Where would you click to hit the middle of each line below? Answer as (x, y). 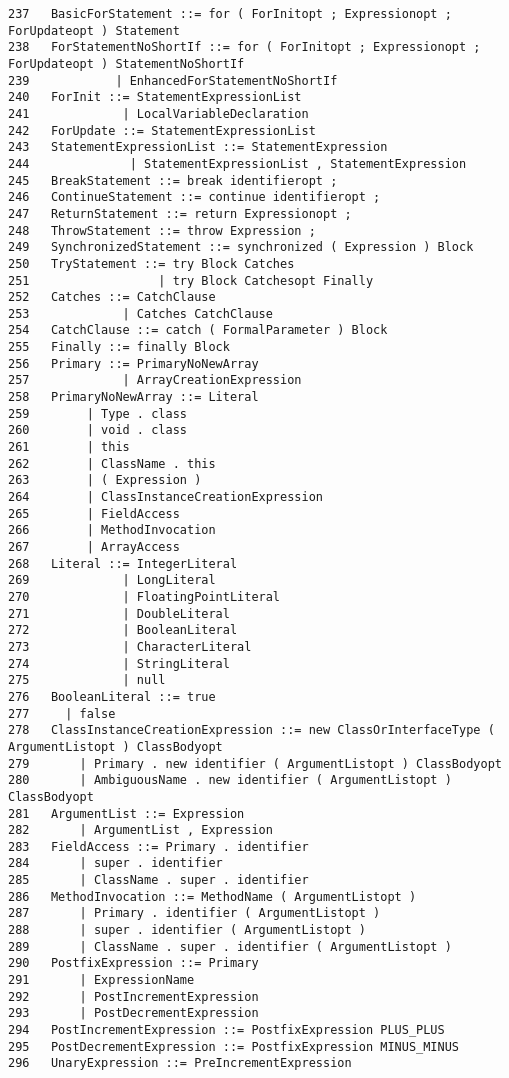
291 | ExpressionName (101, 980)
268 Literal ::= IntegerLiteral (123, 563)
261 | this (69, 447)
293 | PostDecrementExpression (133, 1013)
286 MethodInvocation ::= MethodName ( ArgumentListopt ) (212, 896)
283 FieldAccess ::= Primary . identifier (158, 846)
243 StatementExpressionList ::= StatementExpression (198, 147)
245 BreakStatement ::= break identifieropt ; (173, 180)
